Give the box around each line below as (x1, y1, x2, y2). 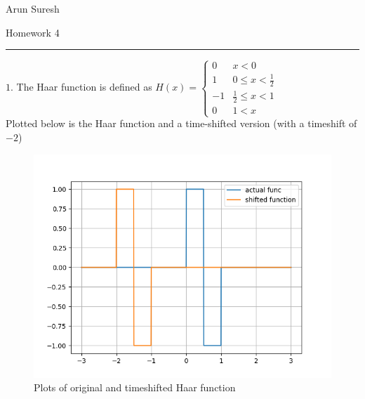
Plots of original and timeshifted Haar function (34, 380, 236, 395)
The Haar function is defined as (16, 79, 152, 94)
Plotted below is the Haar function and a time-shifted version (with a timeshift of (6, 116, 357, 131)
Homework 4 (6, 25, 60, 39)
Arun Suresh (6, 1, 60, 15)
